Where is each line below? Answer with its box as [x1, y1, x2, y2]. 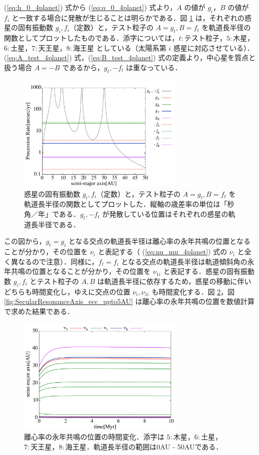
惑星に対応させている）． [173, 42, 254, 53]
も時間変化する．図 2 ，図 [151, 286, 235, 296]
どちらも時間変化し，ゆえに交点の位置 [4, 286, 130, 296]
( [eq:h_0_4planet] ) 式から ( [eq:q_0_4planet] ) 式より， [4, 2, 177, 12]
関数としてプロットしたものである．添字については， [4, 33, 179, 43]
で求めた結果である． [4, 306, 74, 316]
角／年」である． [24, 209, 80, 219]
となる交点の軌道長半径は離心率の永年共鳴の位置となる [68, 236, 250, 246]
